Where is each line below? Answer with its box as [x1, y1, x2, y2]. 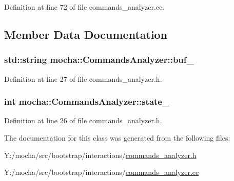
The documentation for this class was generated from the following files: [4, 132, 230, 143]
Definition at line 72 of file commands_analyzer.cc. [4, 2, 165, 12]
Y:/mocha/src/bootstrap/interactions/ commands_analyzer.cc [4, 167, 199, 177]
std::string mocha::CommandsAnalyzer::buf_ [4, 53, 194, 66]
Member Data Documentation [4, 26, 168, 42]
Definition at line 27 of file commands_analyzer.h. [4, 73, 162, 84]
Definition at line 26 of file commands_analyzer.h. [4, 115, 162, 126]
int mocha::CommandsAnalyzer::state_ [4, 95, 170, 108]
